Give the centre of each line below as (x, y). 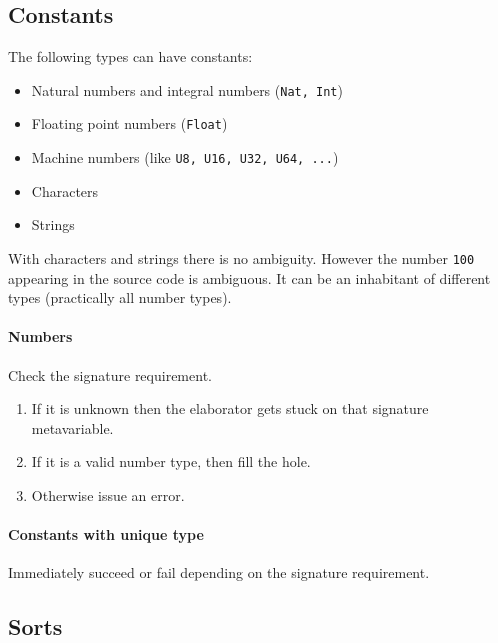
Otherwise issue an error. (108, 494)
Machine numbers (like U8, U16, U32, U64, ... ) (185, 157)
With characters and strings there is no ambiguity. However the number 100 (241, 257)
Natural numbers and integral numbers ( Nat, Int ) (187, 89)
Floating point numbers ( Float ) (129, 123)
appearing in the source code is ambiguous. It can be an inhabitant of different (249, 277)
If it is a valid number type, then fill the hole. (171, 461)
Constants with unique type (106, 534)
